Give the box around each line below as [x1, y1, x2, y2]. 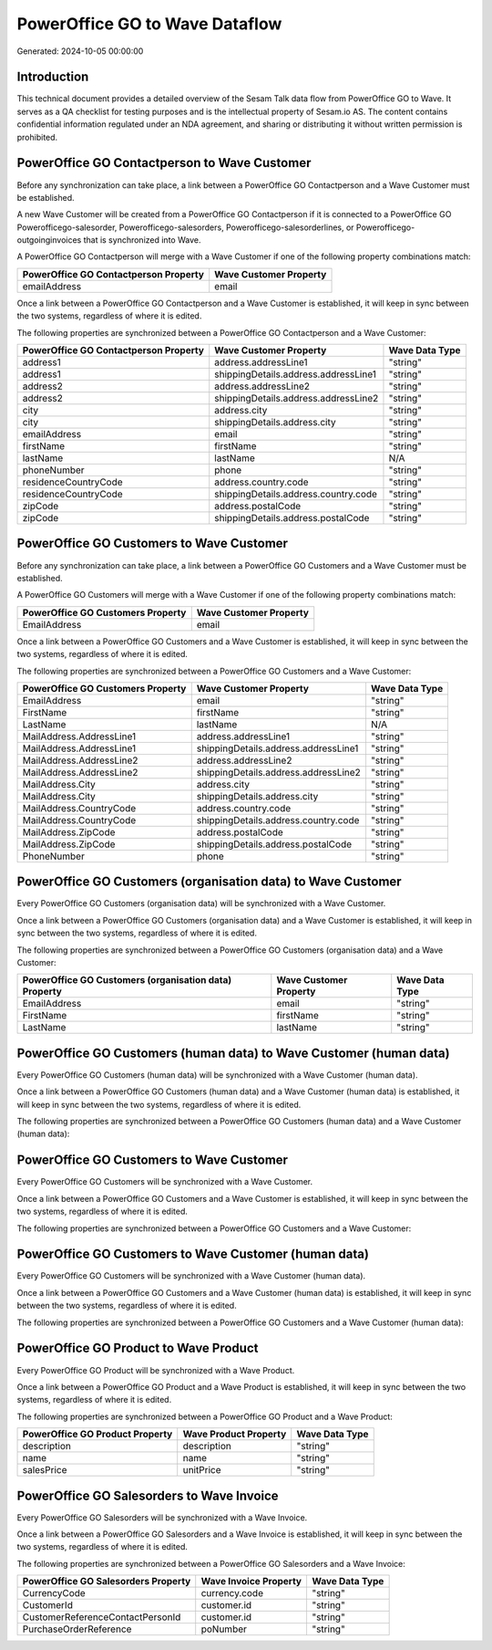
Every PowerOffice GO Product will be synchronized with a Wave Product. [16, 1364, 295, 1375]
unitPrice [182, 1464, 221, 1477]
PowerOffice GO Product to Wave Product [16, 1341, 259, 1356]
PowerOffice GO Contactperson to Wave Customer [16, 155, 312, 171]
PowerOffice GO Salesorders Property [22, 1575, 191, 1588]
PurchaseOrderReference [22, 1623, 132, 1635]
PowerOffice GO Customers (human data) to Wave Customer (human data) [16, 1045, 450, 1060]
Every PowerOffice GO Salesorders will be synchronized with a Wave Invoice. [16, 1511, 308, 1523]
